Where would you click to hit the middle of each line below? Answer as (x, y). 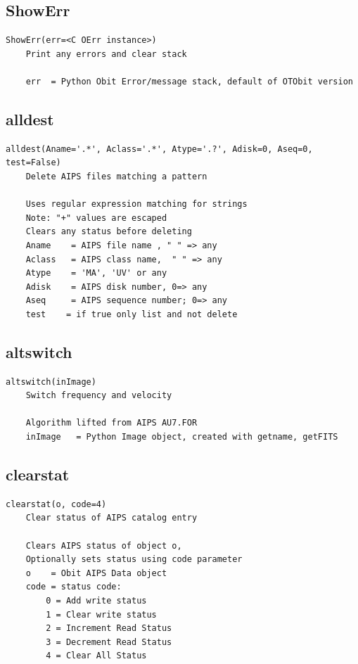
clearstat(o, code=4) (56, 504)
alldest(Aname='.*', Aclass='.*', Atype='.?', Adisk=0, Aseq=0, (159, 149)
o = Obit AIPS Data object (96, 573)
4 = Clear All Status (96, 656)
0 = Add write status (96, 601)
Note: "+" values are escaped (96, 218)
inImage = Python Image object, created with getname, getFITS (182, 437)
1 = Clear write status (101, 614)
